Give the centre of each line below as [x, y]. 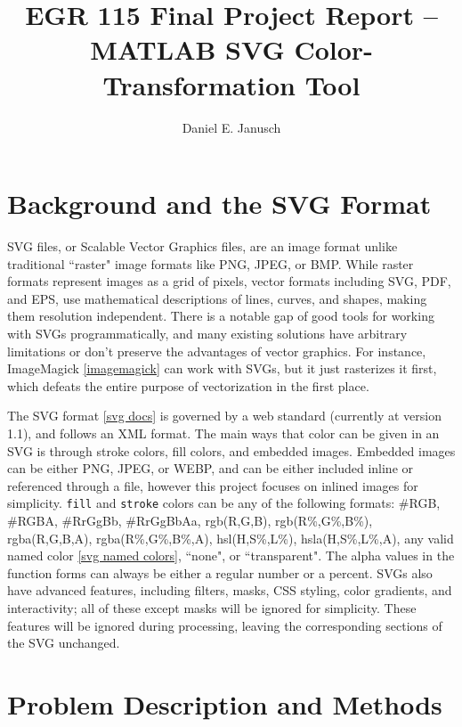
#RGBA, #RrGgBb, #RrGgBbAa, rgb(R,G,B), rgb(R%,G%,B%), [190, 520]
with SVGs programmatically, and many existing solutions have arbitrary [207, 333]
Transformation [199, 84]
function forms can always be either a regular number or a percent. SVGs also [220, 572]
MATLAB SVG [187, 49]
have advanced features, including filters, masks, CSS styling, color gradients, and [230, 590]
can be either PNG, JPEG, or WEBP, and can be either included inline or [210, 468]
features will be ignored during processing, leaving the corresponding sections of [225, 625]
